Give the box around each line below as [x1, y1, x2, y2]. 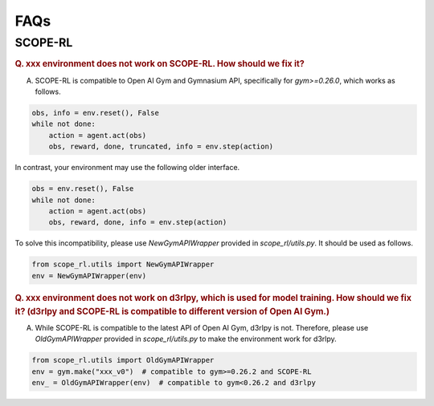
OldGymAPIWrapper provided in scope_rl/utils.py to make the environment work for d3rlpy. [35, 334, 337, 344]
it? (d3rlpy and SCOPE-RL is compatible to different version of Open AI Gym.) [14, 306, 330, 317]
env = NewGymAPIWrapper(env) [31, 271, 147, 280]
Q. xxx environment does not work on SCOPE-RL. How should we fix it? [14, 59, 305, 70]
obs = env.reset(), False [31, 185, 134, 193]
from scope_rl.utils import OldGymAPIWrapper [31, 355, 215, 365]
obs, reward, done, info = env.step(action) [48, 217, 227, 227]
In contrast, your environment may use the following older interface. [14, 163, 240, 173]
